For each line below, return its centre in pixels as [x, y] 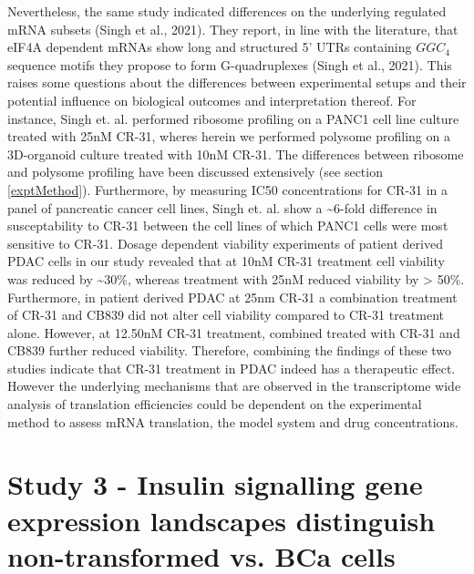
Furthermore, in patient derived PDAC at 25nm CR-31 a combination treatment [232, 297]
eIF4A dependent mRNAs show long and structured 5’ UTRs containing [210, 47]
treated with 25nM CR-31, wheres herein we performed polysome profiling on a [229, 136]
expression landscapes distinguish [222, 520]
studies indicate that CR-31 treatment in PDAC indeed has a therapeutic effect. [232, 368]
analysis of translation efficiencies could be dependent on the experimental [215, 404]
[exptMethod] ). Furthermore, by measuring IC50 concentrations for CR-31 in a [228, 189]
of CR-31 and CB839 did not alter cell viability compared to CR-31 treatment [226, 315]
